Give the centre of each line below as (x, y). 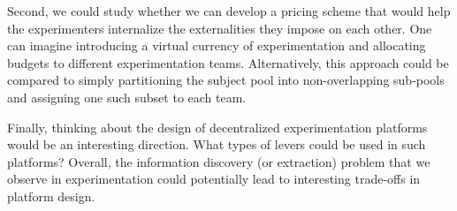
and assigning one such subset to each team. (127, 97)
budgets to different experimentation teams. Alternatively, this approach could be (228, 62)
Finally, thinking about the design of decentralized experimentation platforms (217, 127)
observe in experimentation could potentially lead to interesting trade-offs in (214, 179)
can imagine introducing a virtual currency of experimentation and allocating (217, 45)
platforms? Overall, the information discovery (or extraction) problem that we (219, 161)
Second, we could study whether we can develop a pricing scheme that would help (229, 11)
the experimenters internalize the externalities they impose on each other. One (220, 28)
